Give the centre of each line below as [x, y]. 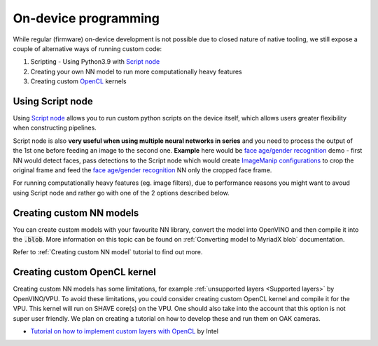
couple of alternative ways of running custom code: [87, 48]
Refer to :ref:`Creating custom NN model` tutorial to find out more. [108, 252]
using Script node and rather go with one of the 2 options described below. [121, 193]
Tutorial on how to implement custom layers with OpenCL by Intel [124, 331]
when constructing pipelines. [55, 128]
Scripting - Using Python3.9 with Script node [95, 62]
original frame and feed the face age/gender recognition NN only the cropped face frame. [142, 170]
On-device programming [86, 18]
